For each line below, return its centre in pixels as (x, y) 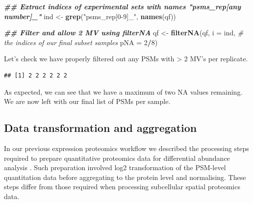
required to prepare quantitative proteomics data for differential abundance (117, 158)
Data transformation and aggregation (101, 128)
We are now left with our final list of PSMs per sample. (87, 101)
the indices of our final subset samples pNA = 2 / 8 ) (81, 42)
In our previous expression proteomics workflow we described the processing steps (126, 148)
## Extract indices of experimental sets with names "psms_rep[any (123, 6)
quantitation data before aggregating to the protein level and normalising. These (125, 177)
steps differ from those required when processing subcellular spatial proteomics (122, 187)
